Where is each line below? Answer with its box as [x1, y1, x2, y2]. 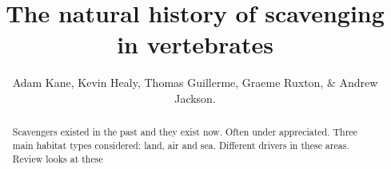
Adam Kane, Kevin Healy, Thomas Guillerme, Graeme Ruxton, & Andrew [12, 74, 378, 91]
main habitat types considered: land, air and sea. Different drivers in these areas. [12, 138, 349, 151]
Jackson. [174, 89, 216, 106]
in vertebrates [117, 28, 273, 61]
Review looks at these [12, 151, 103, 165]
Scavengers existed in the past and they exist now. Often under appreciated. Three [12, 125, 357, 139]
